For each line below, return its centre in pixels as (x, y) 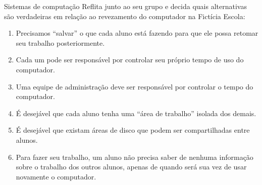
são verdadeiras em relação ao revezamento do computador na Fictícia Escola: (125, 16)
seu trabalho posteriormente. (60, 42)
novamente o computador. (56, 176)
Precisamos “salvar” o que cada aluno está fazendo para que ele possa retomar (137, 33)
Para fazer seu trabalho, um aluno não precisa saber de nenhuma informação (135, 157)
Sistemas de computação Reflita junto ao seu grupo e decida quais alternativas (125, 6)
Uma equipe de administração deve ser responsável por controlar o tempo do (135, 86)
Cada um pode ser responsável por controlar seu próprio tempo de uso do (130, 60)
